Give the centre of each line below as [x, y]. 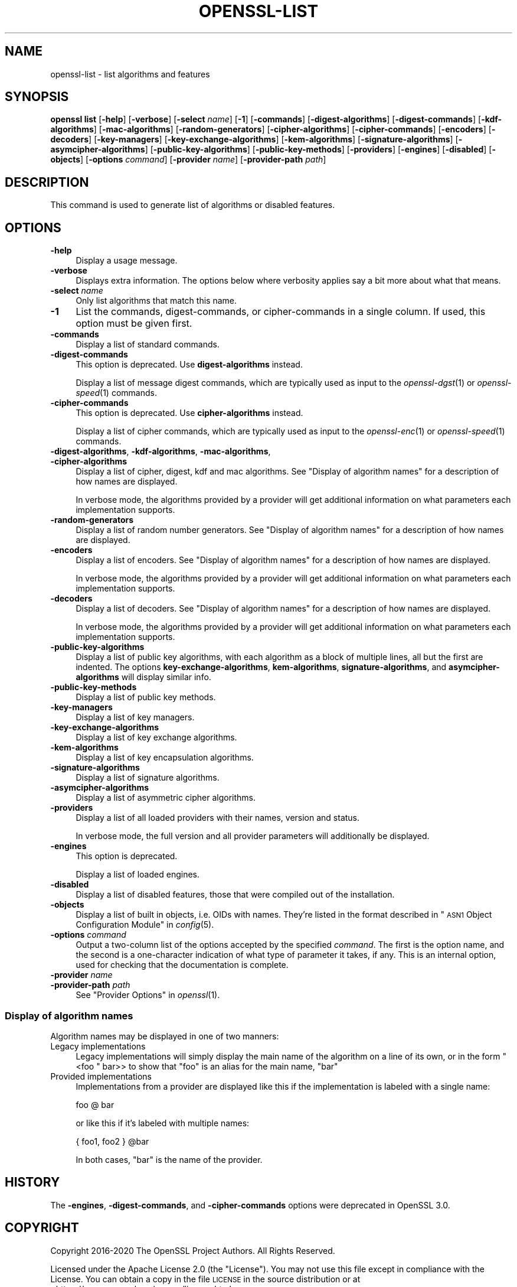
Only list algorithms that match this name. [156, 301]
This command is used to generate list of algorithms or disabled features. [193, 205]
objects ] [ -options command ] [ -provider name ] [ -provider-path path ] [188, 160]
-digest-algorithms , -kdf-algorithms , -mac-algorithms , [161, 451]
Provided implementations [101, 1076]
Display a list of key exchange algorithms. [156, 737]
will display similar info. [166, 677]
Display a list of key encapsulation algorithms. [165, 758]
